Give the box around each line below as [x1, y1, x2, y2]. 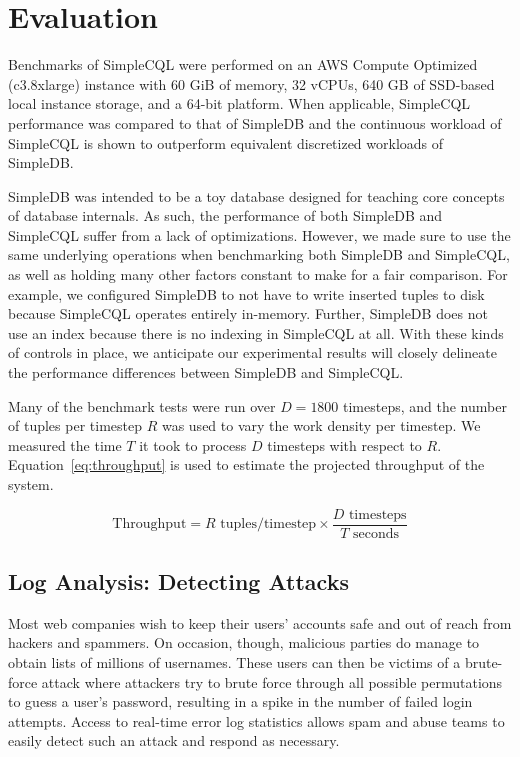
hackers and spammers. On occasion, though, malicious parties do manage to [8, 632, 480, 653]
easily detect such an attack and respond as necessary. [8, 730, 340, 751]
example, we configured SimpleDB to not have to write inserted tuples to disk [8, 283, 485, 304]
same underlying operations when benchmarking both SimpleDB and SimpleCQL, [8, 244, 510, 265]
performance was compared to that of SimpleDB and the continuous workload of [8, 112, 502, 133]
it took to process [139, 434, 247, 455]
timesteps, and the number [343, 395, 507, 416]
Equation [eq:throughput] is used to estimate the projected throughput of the [8, 454, 485, 475]
